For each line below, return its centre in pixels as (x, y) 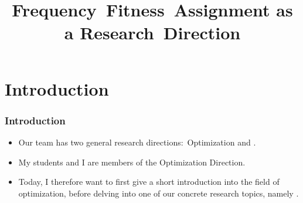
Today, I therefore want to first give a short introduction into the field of (149, 182)
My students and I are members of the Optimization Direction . (132, 162)
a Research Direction (152, 33)
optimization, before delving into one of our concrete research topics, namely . (159, 193)
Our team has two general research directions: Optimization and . (137, 142)
